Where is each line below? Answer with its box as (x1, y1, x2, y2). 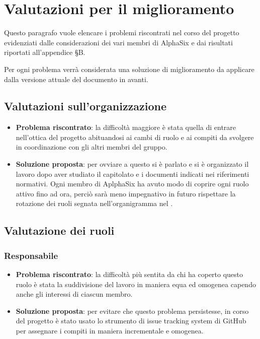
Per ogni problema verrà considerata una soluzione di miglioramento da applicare (4, 63, 254, 74)
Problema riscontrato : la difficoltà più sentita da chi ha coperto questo (16, 269, 243, 280)
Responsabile (4, 249, 58, 261)
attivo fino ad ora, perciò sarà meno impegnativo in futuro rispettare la (16, 188, 236, 198)
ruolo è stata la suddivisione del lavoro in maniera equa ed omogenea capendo (16, 279, 256, 289)
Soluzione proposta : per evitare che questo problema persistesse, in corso (16, 305, 249, 316)
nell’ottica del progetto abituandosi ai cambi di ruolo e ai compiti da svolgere (16, 131, 254, 142)
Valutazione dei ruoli (4, 223, 115, 238)
